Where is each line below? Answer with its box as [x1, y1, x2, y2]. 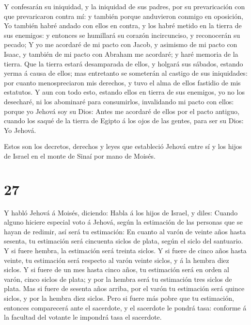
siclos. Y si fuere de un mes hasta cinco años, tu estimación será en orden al [4, 264, 229, 275]
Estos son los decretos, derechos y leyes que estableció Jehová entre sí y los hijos [4, 141, 242, 151]
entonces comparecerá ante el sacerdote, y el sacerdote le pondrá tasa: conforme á [4, 302, 247, 312]
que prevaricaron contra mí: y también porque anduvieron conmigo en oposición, [4, 11, 243, 21]
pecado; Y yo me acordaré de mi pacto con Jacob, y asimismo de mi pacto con [4, 39, 237, 49]
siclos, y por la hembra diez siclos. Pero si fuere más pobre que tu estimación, [4, 292, 234, 303]
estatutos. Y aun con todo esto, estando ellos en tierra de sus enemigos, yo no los [4, 87, 245, 97]
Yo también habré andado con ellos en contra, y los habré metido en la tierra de [4, 20, 242, 31]
